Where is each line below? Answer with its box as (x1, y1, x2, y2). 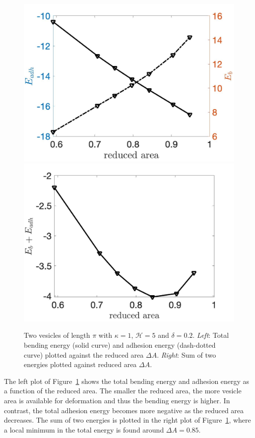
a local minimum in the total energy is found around (4, 424, 164, 435)
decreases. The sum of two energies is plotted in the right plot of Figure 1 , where (4, 415, 251, 425)
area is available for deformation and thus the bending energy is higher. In (4, 395, 230, 405)
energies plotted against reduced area (24, 359, 137, 370)
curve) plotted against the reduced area (24, 349, 144, 360)
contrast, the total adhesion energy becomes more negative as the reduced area (4, 405, 244, 415)
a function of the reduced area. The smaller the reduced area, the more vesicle (4, 385, 242, 396)
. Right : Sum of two (157, 349, 216, 360)
